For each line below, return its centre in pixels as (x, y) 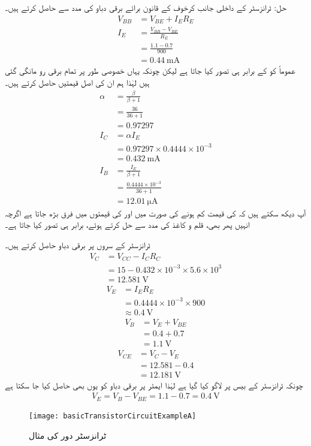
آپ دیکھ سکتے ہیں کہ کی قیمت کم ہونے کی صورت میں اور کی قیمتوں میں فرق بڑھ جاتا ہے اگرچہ (155, 213)
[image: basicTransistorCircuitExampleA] (113, 416)
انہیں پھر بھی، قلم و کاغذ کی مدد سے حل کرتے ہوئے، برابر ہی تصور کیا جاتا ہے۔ (127, 224)
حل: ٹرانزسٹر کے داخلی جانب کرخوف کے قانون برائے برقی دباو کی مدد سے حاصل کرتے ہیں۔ (146, 7)
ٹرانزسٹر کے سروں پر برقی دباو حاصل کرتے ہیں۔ (78, 244)
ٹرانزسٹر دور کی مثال (68, 435)
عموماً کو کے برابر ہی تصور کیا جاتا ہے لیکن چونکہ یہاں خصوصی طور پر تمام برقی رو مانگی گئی (150, 70)
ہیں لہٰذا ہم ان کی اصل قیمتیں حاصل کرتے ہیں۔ (77, 82)
